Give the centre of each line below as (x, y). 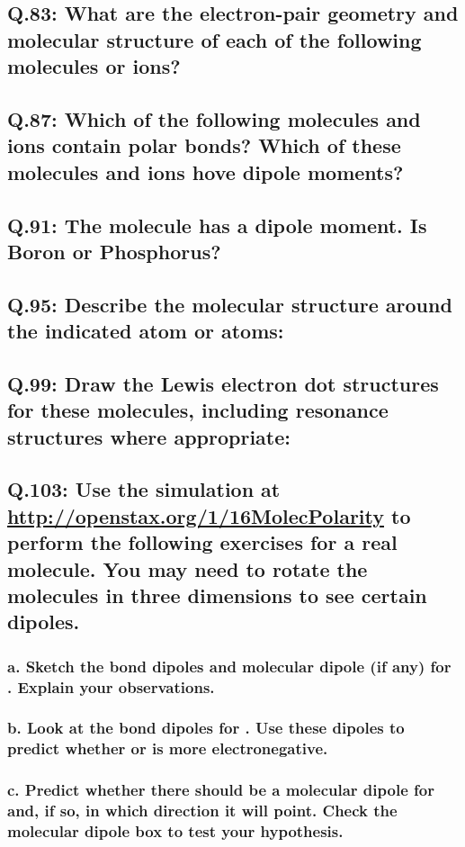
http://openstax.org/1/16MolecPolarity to (209, 515)
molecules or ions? (94, 66)
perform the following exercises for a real (202, 542)
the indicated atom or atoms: (146, 331)
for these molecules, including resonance (198, 410)
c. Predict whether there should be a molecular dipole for (221, 790)
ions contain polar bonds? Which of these (204, 145)
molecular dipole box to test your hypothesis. (175, 831)
